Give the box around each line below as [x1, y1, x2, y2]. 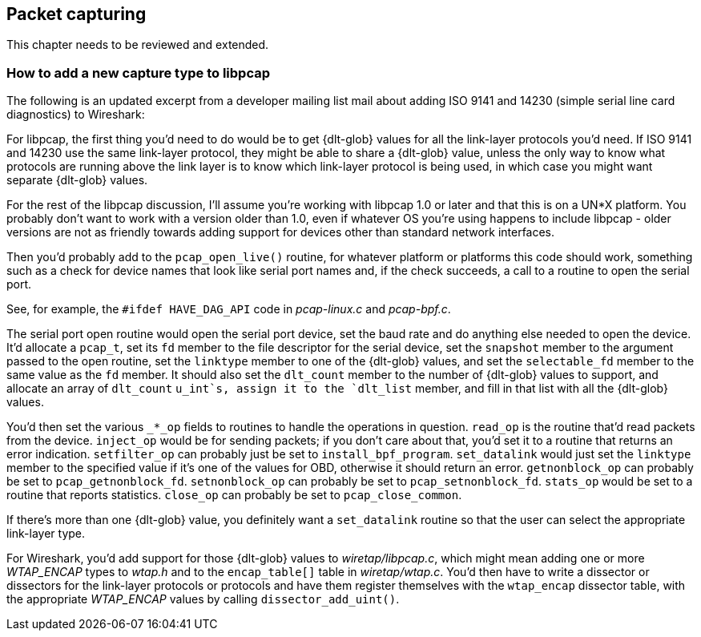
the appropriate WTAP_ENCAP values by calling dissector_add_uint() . [6, 592, 400, 607]
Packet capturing [6, 4, 147, 24]
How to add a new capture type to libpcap [6, 64, 271, 81]
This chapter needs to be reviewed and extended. [6, 38, 269, 52]
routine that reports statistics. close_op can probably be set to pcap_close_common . [6, 488, 462, 502]
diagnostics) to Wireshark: [6, 107, 145, 122]
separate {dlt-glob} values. [6, 173, 148, 187]
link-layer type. [6, 526, 86, 541]
